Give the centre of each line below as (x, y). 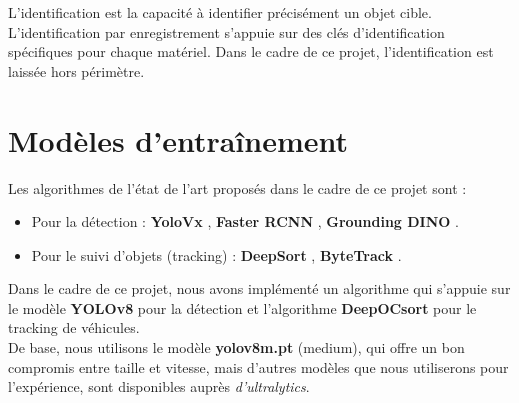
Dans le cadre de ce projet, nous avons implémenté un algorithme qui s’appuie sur (259, 288)
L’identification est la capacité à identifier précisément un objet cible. (220, 12)
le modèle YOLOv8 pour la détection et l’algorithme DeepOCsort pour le (242, 307)
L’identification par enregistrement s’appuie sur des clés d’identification (226, 31)
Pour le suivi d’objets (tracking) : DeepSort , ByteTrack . (216, 254)
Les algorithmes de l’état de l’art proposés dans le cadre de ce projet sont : (237, 187)
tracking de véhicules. (74, 327)
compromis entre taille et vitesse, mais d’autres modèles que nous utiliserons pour (258, 366)
